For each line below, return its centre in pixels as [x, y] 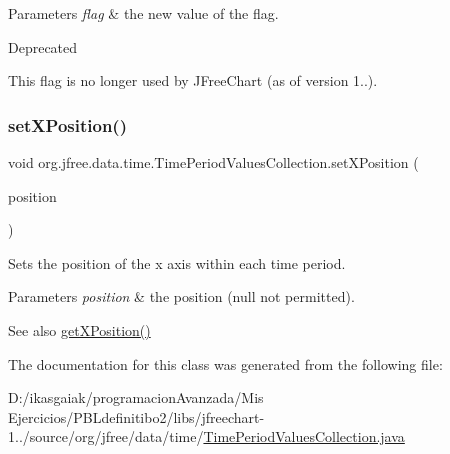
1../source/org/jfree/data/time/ [106, 436]
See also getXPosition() [79, 329]
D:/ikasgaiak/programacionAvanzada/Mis [136, 397]
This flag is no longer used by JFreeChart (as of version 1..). [193, 80]
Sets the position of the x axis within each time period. [177, 262]
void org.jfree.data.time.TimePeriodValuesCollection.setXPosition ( [213, 162]
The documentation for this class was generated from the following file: [225, 363]
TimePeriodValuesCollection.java [304, 436]
